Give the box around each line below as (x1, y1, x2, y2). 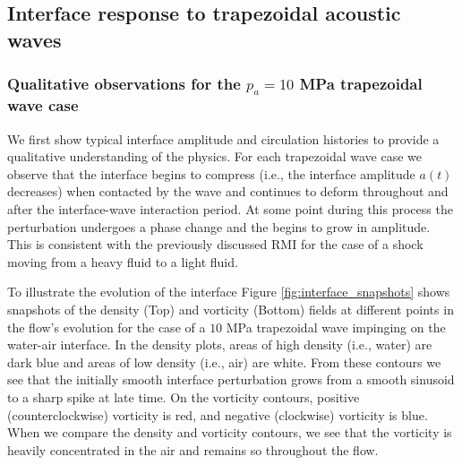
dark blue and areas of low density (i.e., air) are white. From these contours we (7, 352, 441, 371)
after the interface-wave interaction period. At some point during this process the (7, 200, 453, 219)
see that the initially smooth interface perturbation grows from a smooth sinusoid (7, 370, 455, 389)
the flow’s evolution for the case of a (7, 317, 206, 336)
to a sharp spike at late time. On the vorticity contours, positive (7, 387, 360, 406)
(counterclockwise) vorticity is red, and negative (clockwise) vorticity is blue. (7, 405, 428, 424)
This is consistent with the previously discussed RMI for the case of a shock (7, 235, 423, 254)
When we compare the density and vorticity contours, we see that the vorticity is (7, 423, 452, 442)
